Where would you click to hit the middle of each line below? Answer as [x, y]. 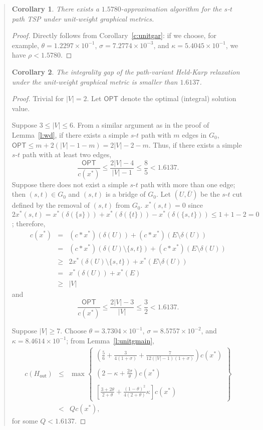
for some [25, 421]
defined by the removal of [51, 205]
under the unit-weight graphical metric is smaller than [95, 81]
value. [21, 108]
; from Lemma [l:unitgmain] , [110, 340]
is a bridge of [125, 194]
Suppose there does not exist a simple [70, 184]
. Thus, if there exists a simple [195, 144]
